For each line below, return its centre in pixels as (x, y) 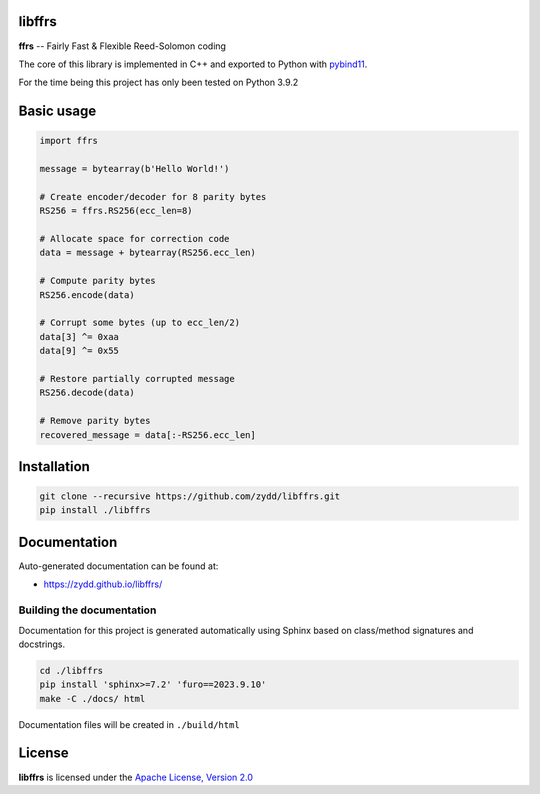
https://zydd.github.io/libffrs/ (103, 584)
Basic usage (57, 111)
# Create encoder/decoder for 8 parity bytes (153, 196)
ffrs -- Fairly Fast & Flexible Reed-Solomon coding (122, 46)
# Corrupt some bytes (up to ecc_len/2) (139, 323)
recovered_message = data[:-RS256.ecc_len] (148, 434)
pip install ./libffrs (95, 510)
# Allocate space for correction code (134, 239)
